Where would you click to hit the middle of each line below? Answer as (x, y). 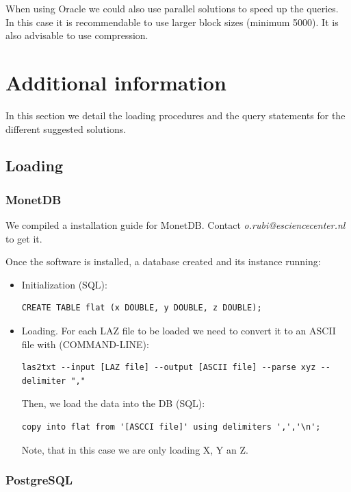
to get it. (24, 238)
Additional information (116, 82)
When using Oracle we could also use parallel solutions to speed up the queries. (172, 8)
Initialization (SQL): (64, 284)
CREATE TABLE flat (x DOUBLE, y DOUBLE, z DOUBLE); (142, 308)
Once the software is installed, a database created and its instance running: (163, 261)
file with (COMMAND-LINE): (85, 344)
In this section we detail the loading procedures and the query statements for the (175, 115)
